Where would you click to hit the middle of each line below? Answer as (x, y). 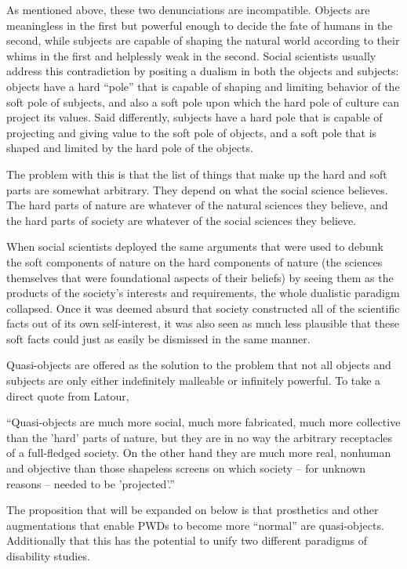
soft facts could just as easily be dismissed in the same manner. (158, 338)
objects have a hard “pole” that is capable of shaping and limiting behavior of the (203, 86)
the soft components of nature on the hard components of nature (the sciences (194, 261)
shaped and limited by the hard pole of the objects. (130, 148)
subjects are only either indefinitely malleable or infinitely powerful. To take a (194, 381)
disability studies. (48, 556)
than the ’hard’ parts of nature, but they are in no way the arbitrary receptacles (200, 437)
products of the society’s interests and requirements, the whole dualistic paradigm (203, 293)
